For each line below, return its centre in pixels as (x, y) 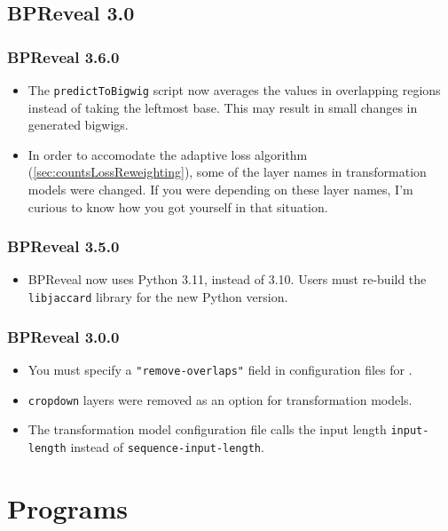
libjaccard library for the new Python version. (158, 297)
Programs (67, 507)
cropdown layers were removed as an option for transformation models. (220, 399)
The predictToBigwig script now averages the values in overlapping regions (234, 90)
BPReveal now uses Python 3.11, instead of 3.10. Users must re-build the (227, 279)
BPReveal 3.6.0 (63, 56)
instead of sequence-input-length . (167, 446)
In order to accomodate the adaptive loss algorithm (168, 154)
